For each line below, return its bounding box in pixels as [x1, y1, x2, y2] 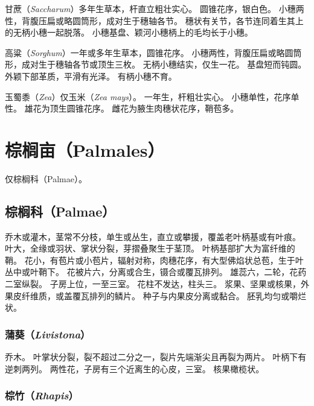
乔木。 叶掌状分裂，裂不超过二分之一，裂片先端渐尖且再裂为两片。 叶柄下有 [5, 350, 307, 363]
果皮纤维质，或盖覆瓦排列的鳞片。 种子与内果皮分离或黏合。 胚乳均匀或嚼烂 [5, 289, 307, 302]
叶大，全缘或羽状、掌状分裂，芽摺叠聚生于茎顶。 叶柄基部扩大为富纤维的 [5, 242, 295, 255]
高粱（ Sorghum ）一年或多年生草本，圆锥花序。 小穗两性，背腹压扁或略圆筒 [5, 46, 302, 59]
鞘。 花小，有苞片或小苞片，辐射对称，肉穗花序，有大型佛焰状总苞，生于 [5, 253, 295, 266]
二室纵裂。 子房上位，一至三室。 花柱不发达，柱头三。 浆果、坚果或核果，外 [5, 278, 309, 290]
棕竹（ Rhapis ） [5, 388, 78, 403]
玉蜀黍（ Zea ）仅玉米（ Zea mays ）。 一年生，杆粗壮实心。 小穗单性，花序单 [5, 90, 300, 103]
